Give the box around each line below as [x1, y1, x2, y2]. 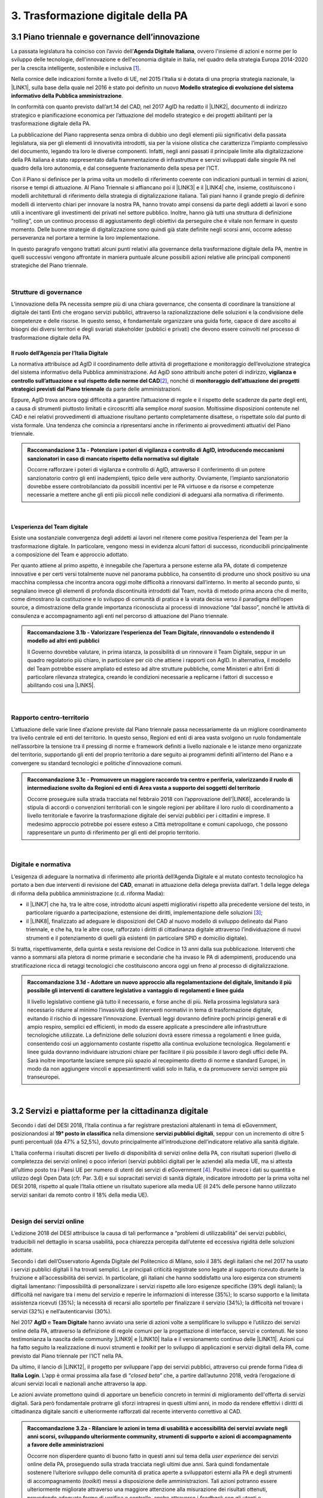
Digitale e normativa [11, 860, 71, 869]
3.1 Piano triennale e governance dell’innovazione [11, 32, 200, 42]
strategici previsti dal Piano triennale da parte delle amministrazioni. [11, 385, 182, 392]
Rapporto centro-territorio [11, 713, 89, 721]
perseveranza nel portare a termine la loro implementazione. [11, 234, 160, 241]
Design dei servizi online [11, 1217, 84, 1225]
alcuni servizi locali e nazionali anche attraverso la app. [11, 1380, 148, 1387]
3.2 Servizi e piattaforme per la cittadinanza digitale [11, 1106, 209, 1116]
